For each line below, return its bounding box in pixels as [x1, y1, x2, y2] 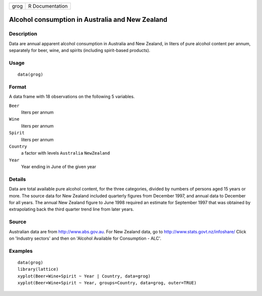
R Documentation [28, 3, 68, 9]
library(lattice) [17, 266, 59, 272]
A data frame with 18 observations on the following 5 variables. [9, 94, 135, 100]
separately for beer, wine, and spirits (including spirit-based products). [9, 48, 150, 53]
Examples [9, 247, 33, 254]
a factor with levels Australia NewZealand [21, 150, 110, 156]
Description [9, 31, 37, 37]
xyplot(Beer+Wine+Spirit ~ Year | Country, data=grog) [17, 273, 151, 279]
